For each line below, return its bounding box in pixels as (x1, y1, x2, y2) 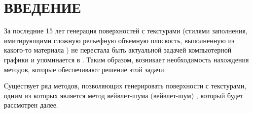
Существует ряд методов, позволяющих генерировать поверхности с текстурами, (4, 81, 247, 91)
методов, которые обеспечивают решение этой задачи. (4, 64, 166, 74)
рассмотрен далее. (4, 100, 58, 110)
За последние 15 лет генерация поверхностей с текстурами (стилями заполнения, (4, 26, 248, 36)
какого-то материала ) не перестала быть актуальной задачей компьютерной (4, 45, 232, 55)
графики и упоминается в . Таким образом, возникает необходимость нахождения (4, 54, 249, 64)
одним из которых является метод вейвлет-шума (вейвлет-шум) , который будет (4, 90, 243, 100)
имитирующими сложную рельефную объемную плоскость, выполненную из (4, 35, 235, 45)
